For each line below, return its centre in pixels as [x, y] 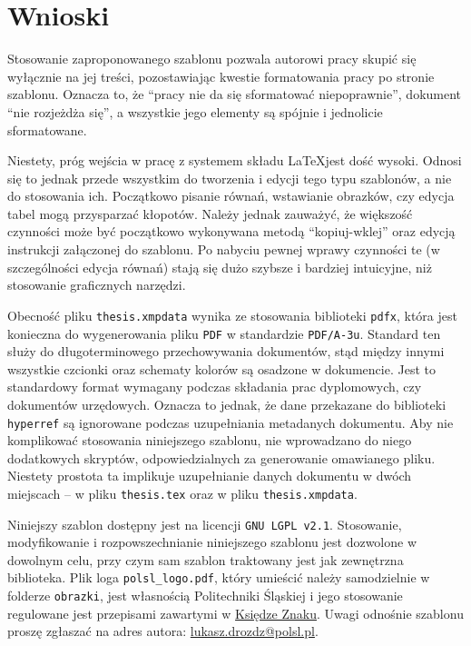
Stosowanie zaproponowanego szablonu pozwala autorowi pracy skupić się [212, 59]
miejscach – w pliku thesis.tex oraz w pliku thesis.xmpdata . [182, 493]
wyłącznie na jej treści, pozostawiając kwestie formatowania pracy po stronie [221, 76]
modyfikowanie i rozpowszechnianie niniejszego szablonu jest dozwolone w [212, 542]
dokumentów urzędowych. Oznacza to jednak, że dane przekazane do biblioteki [227, 404]
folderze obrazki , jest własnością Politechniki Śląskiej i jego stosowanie [205, 596]
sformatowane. [47, 129]
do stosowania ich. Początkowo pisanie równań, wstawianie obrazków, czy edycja [231, 196]
